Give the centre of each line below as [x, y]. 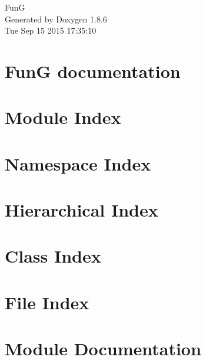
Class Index [53, 256]
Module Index [63, 117]
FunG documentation [93, 71]
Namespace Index [78, 163]
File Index [47, 302]
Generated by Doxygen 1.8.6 [56, 19]
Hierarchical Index [82, 210]
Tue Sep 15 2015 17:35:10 [51, 30]
